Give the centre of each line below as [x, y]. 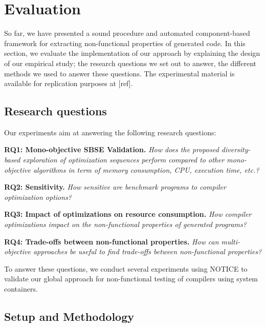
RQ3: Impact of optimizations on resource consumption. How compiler [128, 214]
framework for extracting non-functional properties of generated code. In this [125, 43]
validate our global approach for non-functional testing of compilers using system [131, 279]
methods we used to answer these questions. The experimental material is [119, 73]
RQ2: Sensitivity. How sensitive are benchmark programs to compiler [115, 187]
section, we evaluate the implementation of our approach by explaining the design [132, 53]
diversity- [236, 149]
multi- [231, 241]
